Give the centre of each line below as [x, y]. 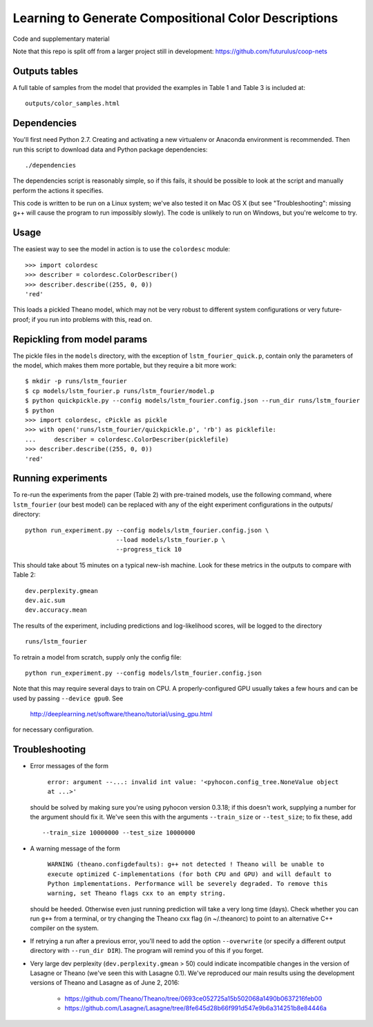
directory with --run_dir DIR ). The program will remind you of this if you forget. [147, 951]
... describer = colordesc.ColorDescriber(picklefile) [127, 439]
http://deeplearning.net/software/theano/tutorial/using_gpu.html [121, 714]
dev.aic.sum [45, 600]
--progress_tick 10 [149, 549]
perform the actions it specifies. [58, 190]
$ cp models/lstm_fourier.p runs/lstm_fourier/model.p [120, 391]
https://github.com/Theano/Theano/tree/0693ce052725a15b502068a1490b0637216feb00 [193, 998]
